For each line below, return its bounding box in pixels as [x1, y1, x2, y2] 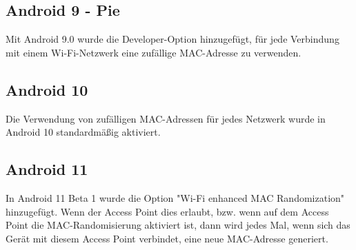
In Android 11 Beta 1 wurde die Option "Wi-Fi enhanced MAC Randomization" [6, 190, 345, 205]
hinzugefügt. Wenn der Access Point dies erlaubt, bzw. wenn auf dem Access [6, 204, 329, 218]
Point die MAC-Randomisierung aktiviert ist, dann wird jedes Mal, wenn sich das [6, 218, 350, 232]
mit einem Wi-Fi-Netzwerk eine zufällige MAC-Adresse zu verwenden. [6, 45, 301, 59]
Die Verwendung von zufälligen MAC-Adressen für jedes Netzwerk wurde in [6, 111, 326, 125]
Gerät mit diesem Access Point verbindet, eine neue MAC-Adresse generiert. [6, 231, 328, 245]
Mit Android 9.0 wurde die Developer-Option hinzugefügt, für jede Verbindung [6, 32, 339, 46]
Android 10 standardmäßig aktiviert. [6, 125, 161, 139]
